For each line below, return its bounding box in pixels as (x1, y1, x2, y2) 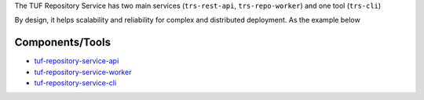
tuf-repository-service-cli (34, 78, 117, 87)
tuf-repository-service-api (34, 56, 119, 66)
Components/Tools (14, 36, 111, 49)
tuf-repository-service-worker (34, 67, 132, 77)
